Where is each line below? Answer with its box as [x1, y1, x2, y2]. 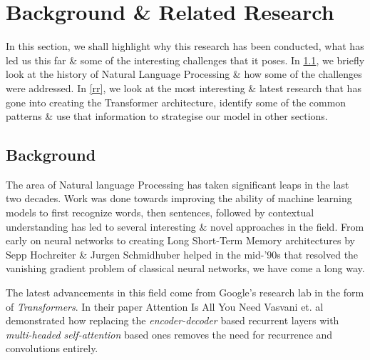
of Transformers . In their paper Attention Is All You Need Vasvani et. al [6, 299, 324, 314]
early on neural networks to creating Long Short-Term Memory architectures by [6, 233, 355, 248]
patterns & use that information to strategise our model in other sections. [6, 109, 328, 124]
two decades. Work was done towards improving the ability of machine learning [6, 191, 352, 206]
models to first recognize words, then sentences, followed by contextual [6, 205, 314, 220]
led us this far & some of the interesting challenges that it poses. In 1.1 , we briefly [6, 52, 365, 67]
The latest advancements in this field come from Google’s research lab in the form [6, 285, 364, 300]
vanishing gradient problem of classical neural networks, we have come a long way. [6, 261, 365, 276]
